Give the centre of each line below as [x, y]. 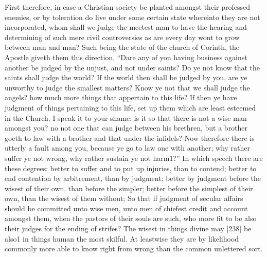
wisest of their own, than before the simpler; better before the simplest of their [129, 188]
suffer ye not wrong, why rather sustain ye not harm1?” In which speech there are [134, 158]
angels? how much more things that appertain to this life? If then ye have [121, 97]
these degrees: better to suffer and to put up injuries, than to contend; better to [131, 168]
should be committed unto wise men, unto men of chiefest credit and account [126, 208]
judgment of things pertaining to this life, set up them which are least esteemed [130, 107]
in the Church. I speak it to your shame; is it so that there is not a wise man [126, 117]
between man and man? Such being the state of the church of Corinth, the [122, 47]
